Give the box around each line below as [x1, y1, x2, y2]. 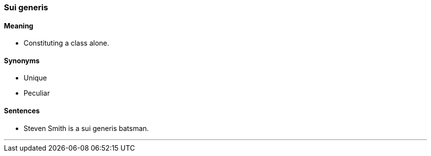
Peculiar [24, 89, 50, 98]
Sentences [4, 106, 40, 115]
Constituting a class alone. [24, 39, 109, 48]
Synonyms [4, 56, 40, 65]
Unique [24, 74, 47, 82]
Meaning [4, 21, 33, 30]
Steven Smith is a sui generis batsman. [24, 124, 149, 132]
